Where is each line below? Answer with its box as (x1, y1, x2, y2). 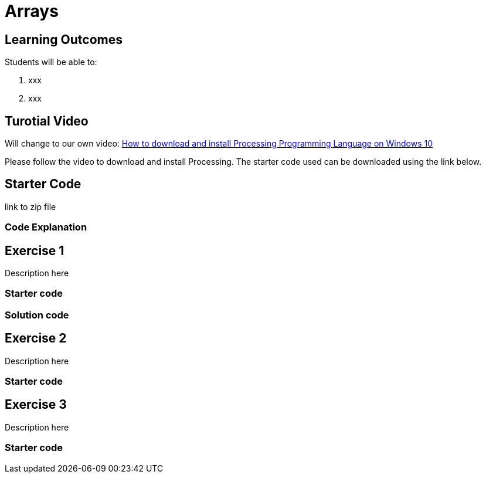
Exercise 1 (5, 243, 64, 258)
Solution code (5, 309, 69, 321)
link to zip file (5, 201, 56, 212)
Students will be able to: (5, 57, 97, 67)
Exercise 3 (5, 397, 67, 412)
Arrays (5, 1, 59, 21)
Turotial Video (5, 113, 89, 128)
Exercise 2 (5, 331, 67, 346)
